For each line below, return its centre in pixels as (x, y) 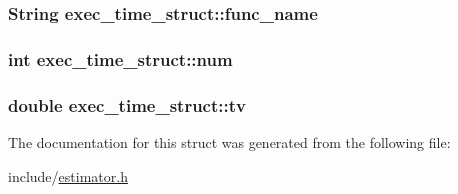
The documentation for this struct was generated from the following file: (229, 141)
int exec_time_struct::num (120, 58)
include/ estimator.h (68, 175)
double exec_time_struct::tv (127, 104)
